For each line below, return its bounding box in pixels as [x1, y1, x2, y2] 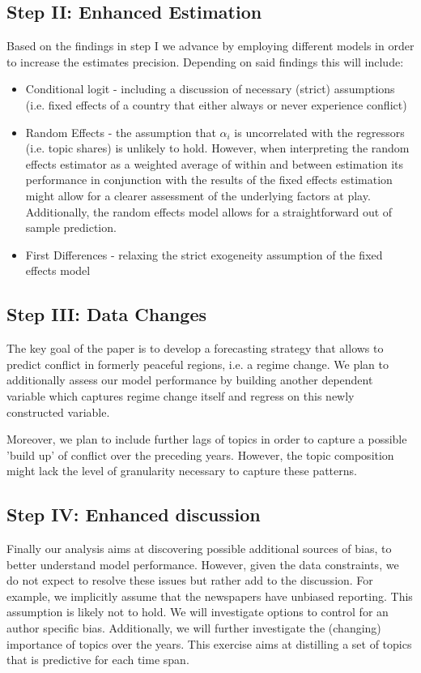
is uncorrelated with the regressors [234, 123, 405, 140]
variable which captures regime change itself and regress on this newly [6, 387, 355, 404]
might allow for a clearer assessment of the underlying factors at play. [25, 186, 371, 204]
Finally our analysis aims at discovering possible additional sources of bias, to [6, 540, 392, 557]
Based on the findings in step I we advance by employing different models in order [6, 37, 415, 54]
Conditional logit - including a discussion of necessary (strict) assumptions [25, 80, 395, 97]
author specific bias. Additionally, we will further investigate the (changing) [6, 619, 381, 637]
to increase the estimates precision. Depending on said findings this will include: [6, 53, 404, 70]
